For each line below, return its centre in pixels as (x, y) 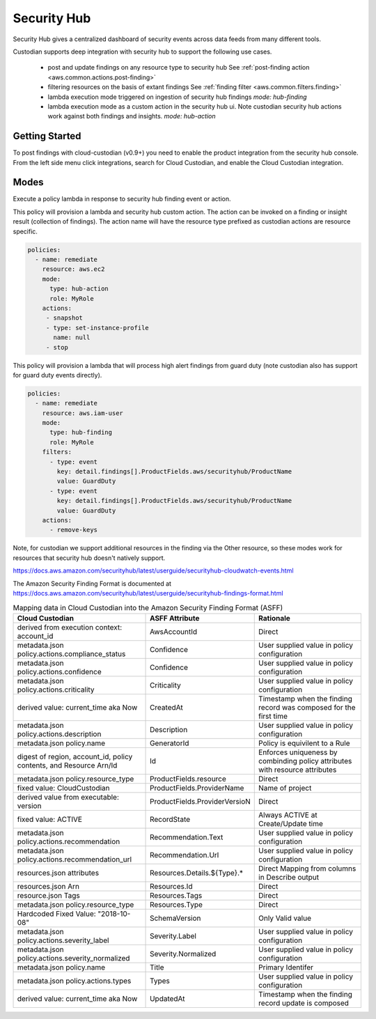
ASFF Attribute (175, 618)
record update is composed (304, 1003)
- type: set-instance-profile (97, 328)
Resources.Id (171, 886)
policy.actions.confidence (59, 671)
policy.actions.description (59, 733)
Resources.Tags (176, 895)
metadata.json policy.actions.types (74, 981)
